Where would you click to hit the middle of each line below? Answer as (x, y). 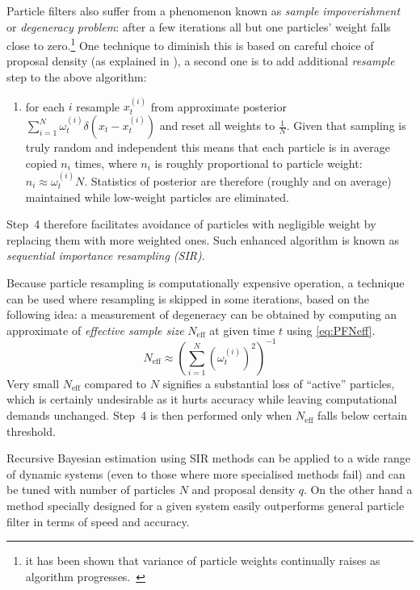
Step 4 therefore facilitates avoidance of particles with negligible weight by (191, 224)
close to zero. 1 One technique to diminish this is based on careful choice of (190, 44)
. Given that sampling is (346, 126)
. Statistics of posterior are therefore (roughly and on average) (238, 181)
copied (41, 163)
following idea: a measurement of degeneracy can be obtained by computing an (202, 314)
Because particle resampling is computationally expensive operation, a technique (206, 282)
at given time (242, 330)
